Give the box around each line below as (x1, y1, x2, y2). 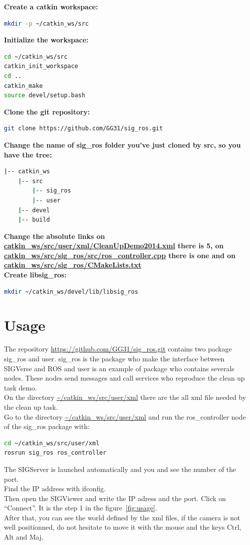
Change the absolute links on (4, 231, 105, 241)
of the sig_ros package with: (4, 421, 90, 431)
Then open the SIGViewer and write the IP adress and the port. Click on (4, 493, 226, 503)
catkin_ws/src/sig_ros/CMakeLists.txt (4, 260, 142, 270)
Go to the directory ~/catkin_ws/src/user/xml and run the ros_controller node (4, 411, 246, 422)
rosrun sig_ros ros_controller (4, 449, 107, 457)
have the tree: (4, 149, 52, 159)
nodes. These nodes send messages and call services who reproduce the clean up (4, 373, 245, 383)
